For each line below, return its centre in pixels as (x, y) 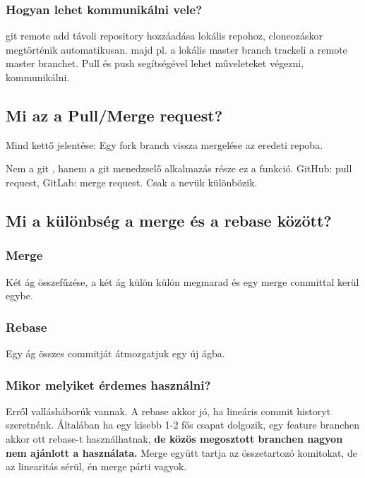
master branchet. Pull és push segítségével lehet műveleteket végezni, (155, 63)
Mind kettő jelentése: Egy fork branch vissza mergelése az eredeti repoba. (164, 144)
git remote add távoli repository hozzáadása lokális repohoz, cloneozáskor (164, 36)
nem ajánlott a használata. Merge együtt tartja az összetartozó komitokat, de (181, 452)
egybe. (19, 295)
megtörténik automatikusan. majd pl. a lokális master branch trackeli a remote (176, 49)
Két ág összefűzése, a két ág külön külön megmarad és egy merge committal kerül (182, 281)
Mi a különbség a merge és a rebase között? (169, 220)
